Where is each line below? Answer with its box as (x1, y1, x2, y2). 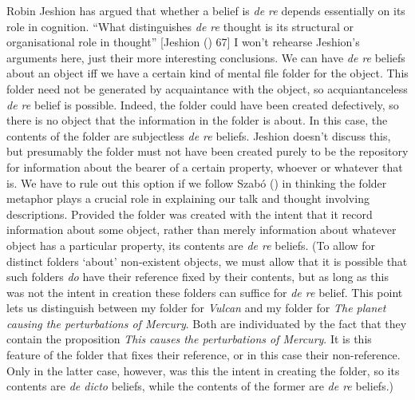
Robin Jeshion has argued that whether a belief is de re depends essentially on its (6, 2, 405, 18)
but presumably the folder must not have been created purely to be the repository (6, 143, 409, 160)
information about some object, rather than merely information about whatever (6, 221, 397, 238)
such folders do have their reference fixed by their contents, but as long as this (6, 268, 389, 285)
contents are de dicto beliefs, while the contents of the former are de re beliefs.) (6, 378, 393, 394)
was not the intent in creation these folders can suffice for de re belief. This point (6, 283, 403, 300)
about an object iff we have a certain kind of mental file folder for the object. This (6, 65, 409, 81)
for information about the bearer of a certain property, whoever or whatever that (6, 158, 403, 175)
